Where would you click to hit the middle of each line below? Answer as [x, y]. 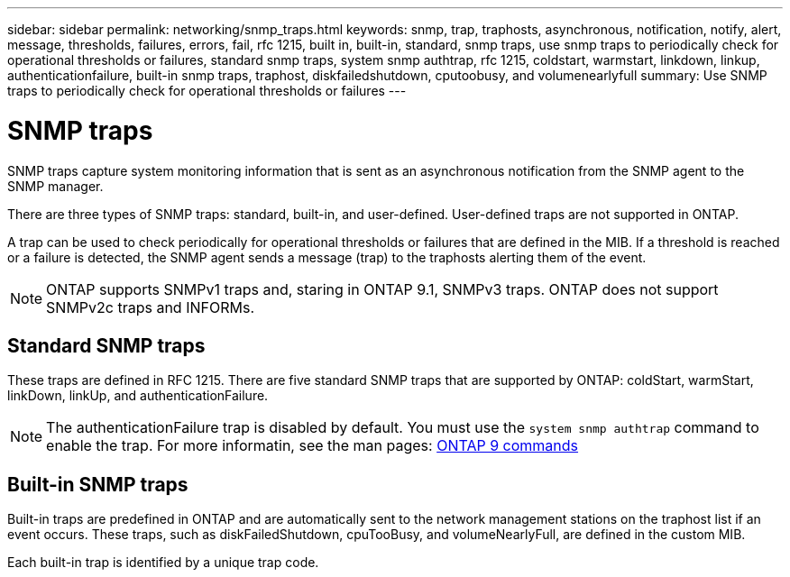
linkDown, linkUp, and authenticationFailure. [138, 396]
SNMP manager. [55, 186]
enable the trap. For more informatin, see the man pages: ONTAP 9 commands [312, 446]
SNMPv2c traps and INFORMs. [150, 307]
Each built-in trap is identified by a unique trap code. [163, 563]
